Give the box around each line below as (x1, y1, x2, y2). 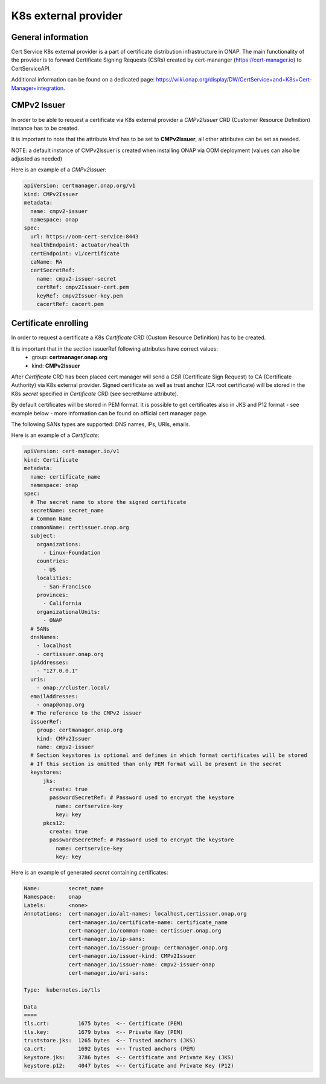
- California (43, 600, 81, 607)
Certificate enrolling (11, 318, 89, 328)
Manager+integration (11, 84, 63, 92)
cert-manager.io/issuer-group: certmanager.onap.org (68, 944, 228, 951)
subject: (30, 532, 56, 540)
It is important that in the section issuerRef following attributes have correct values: (11, 345, 219, 352)
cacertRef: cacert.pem (36, 301, 104, 307)
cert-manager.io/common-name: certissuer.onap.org (68, 927, 222, 934)
